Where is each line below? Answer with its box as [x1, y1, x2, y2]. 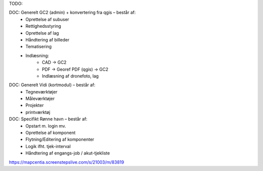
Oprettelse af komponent [25, 130, 75, 136]
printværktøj [25, 109, 51, 115]
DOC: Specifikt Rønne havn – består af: [9, 116, 88, 122]
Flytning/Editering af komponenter [25, 136, 94, 142]
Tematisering [25, 44, 52, 50]
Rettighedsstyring [25, 23, 61, 29]
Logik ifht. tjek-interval [25, 143, 71, 149]
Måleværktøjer [25, 95, 55, 102]
